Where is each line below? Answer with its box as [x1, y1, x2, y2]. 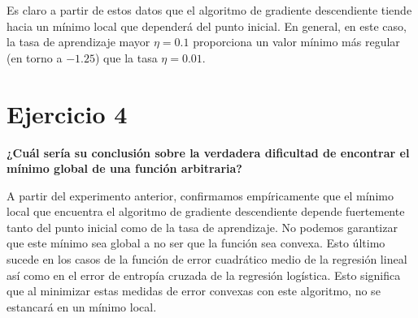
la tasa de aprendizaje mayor [7, 33, 150, 50]
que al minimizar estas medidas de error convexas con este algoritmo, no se [7, 282, 381, 299]
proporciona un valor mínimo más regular [193, 33, 400, 50]
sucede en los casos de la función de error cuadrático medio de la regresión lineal [7, 251, 407, 268]
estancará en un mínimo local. [7, 298, 157, 315]
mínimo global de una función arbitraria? [7, 160, 242, 177]
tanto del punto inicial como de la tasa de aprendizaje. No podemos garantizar [7, 218, 398, 235]
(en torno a [7, 49, 63, 66]
